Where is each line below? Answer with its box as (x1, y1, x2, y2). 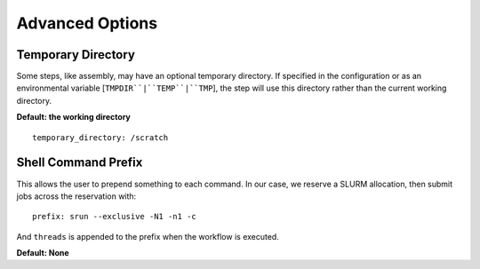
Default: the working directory (16, 112, 131, 123)
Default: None (16, 248, 70, 258)
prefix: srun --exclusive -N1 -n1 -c (32, 211, 197, 222)
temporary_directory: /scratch (32, 132, 169, 142)
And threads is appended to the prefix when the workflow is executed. (16, 231, 279, 241)
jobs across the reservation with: (16, 191, 137, 202)
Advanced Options (16, 13, 158, 33)
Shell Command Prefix (16, 155, 143, 170)
